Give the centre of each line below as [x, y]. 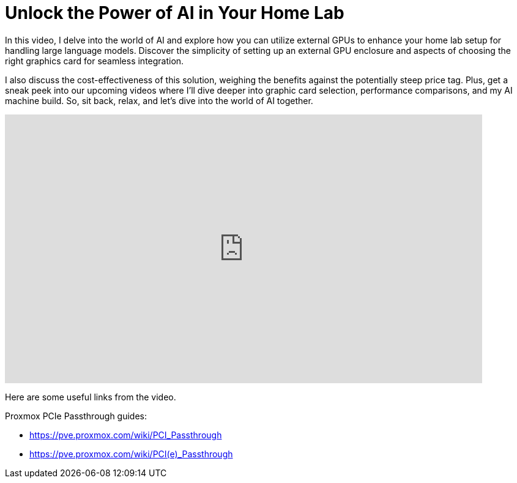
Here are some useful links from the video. [91, 397]
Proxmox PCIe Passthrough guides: [76, 416]
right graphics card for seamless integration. [95, 61]
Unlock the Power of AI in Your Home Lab [175, 13]
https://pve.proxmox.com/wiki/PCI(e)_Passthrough [131, 454]
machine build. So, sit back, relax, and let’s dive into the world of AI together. [159, 100]
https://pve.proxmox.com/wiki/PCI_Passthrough [126, 435]
